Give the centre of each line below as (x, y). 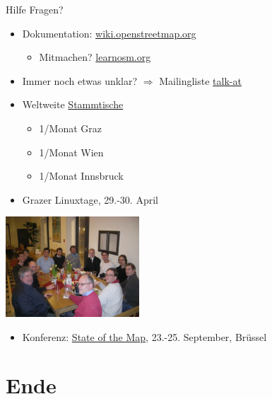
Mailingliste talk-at (200, 80)
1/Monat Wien (71, 152)
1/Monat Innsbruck (81, 176)
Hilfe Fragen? (35, 9)
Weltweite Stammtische (73, 104)
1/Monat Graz (71, 128)
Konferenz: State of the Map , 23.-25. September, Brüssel (144, 336)
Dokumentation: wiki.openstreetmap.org (109, 33)
